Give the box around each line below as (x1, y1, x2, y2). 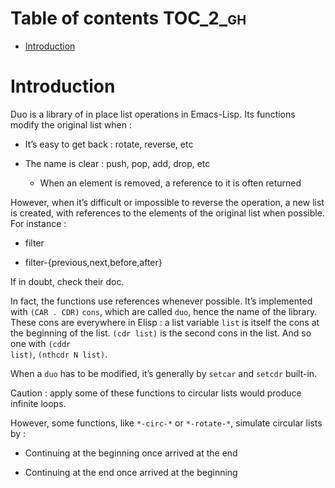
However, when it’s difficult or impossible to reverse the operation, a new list (10, 196, 325, 208)
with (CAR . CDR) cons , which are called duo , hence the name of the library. (10, 305, 318, 317)
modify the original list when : (10, 118, 133, 131)
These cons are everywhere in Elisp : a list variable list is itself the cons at (10, 316, 320, 328)
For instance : (10, 217, 67, 229)
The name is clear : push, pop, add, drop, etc (24, 157, 211, 169)
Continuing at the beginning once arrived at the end (24, 447, 238, 459)
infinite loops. (10, 397, 67, 409)
